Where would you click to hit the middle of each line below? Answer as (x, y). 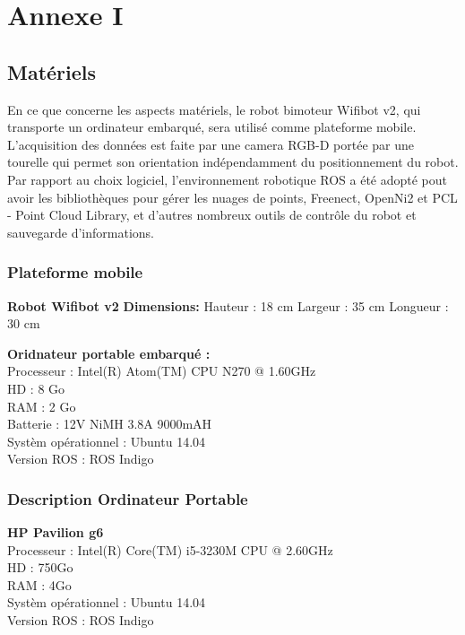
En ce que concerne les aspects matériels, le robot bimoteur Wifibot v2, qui (214, 109)
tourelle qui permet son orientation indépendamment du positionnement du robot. (233, 162)
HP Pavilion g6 (56, 532)
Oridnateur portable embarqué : (109, 353)
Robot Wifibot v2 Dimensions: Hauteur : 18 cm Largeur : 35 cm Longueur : (228, 305)
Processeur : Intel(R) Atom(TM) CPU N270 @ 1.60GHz (162, 371)
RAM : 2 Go (42, 406)
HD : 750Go (40, 567)
